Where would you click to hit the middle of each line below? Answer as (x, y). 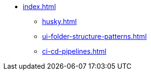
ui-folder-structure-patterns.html (95, 36)
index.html (39, 6)
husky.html (60, 21)
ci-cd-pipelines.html (74, 51)
